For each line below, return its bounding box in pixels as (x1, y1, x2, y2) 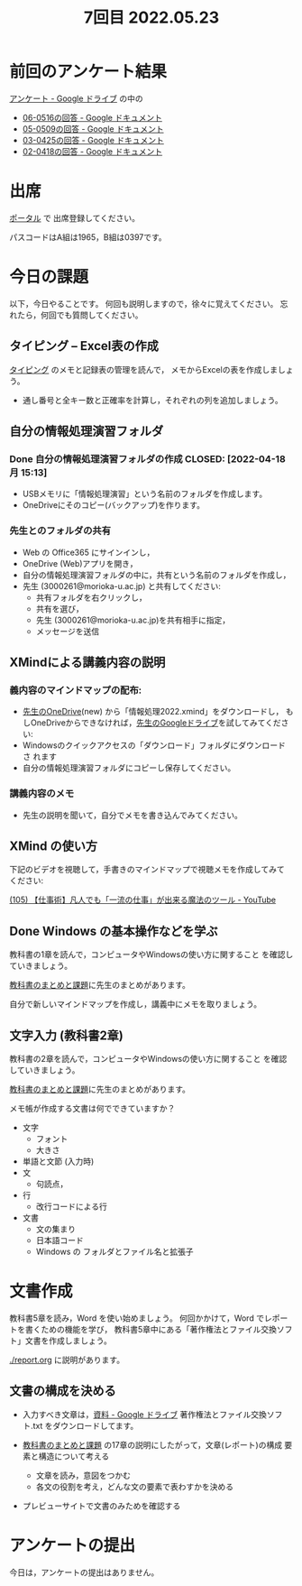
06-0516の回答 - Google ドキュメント (22, 112, 162, 123)
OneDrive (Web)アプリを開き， (22, 558, 138, 568)
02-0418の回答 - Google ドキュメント (22, 145, 163, 157)
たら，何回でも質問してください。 (16, 309, 143, 320)
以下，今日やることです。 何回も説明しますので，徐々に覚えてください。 (9, 298, 279, 309)
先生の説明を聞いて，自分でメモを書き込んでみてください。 (22, 809, 243, 820)
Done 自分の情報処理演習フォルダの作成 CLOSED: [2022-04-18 (9, 452, 286, 465)
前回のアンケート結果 (9, 61, 167, 82)
